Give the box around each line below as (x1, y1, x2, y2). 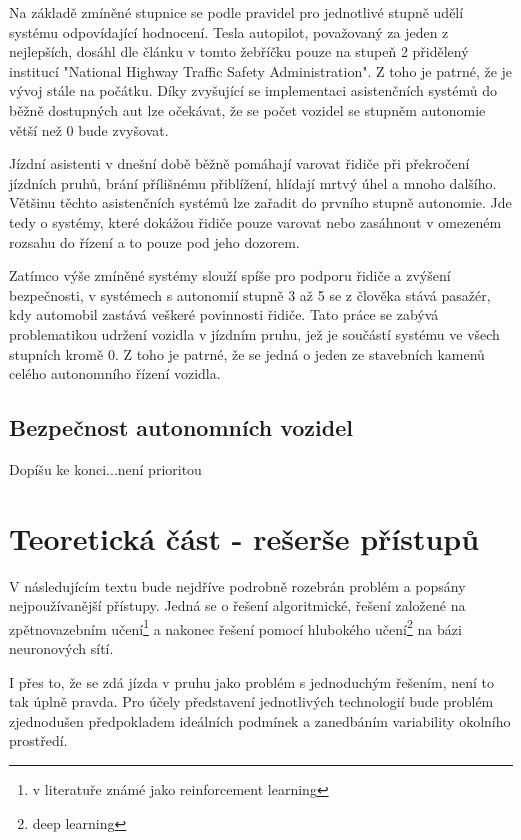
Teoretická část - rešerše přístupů (9, 517, 480, 558)
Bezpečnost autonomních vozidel (9, 412, 353, 443)
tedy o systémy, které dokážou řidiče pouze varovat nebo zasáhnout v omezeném (9, 211, 502, 232)
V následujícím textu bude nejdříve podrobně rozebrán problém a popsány (9, 575, 466, 596)
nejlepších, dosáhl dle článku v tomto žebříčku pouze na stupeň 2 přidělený (9, 41, 469, 62)
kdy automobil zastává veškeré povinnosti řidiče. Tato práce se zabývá (9, 304, 439, 325)
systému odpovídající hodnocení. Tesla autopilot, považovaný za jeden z (9, 21, 449, 42)
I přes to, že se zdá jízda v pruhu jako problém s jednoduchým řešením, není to (9, 671, 495, 692)
